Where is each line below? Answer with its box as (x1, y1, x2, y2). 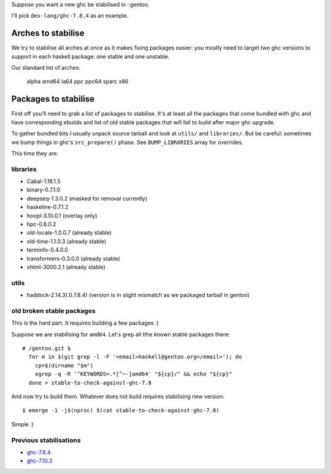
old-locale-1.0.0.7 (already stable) (26, 229, 112, 236)
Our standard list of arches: (11, 64, 81, 72)
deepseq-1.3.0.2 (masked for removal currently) (26, 195, 148, 202)
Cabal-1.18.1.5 (26, 178, 61, 185)
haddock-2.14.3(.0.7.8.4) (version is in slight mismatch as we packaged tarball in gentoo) (26, 292, 250, 299)
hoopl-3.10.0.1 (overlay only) (26, 212, 97, 219)
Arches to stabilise (11, 28, 85, 39)
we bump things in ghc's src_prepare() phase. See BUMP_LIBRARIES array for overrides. (11, 138, 243, 146)
